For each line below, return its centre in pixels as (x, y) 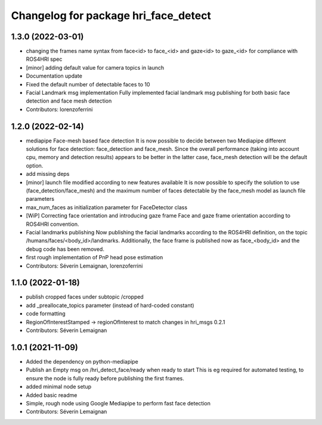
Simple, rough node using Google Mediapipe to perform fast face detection (118, 403)
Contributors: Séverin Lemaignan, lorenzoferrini (84, 266)
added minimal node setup (59, 387)
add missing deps (48, 174)
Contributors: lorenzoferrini (59, 109)
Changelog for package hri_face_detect (111, 15)
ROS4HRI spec (44, 59)
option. (35, 165)
